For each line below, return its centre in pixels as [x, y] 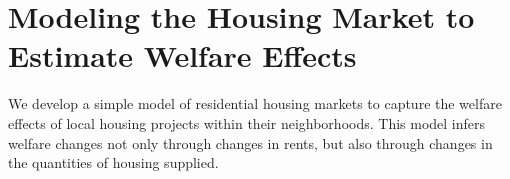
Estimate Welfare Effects [182, 55]
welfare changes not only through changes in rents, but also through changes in [250, 142]
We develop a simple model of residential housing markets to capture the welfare [255, 103]
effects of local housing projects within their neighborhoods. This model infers [247, 122]
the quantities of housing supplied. [113, 162]
